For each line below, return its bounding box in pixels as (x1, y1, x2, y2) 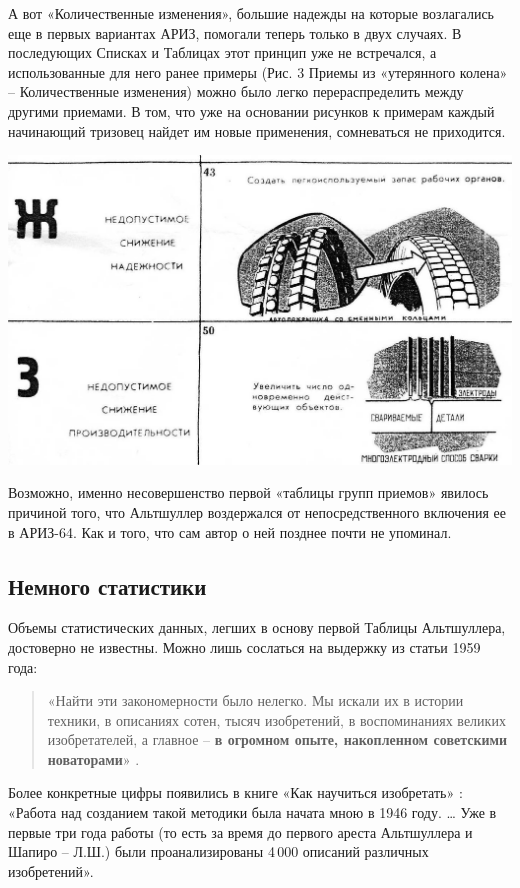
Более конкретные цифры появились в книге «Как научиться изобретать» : (8, 782, 463, 803)
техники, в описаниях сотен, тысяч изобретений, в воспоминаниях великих (47, 709, 506, 730)
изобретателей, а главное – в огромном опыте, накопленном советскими (47, 729, 508, 750)
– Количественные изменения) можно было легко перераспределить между (8, 81, 464, 102)
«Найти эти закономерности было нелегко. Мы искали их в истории (47, 690, 464, 711)
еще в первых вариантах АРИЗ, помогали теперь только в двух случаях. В (8, 22, 462, 43)
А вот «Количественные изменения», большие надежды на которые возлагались (8, 3, 495, 23)
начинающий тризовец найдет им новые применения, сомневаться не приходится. (8, 120, 506, 141)
